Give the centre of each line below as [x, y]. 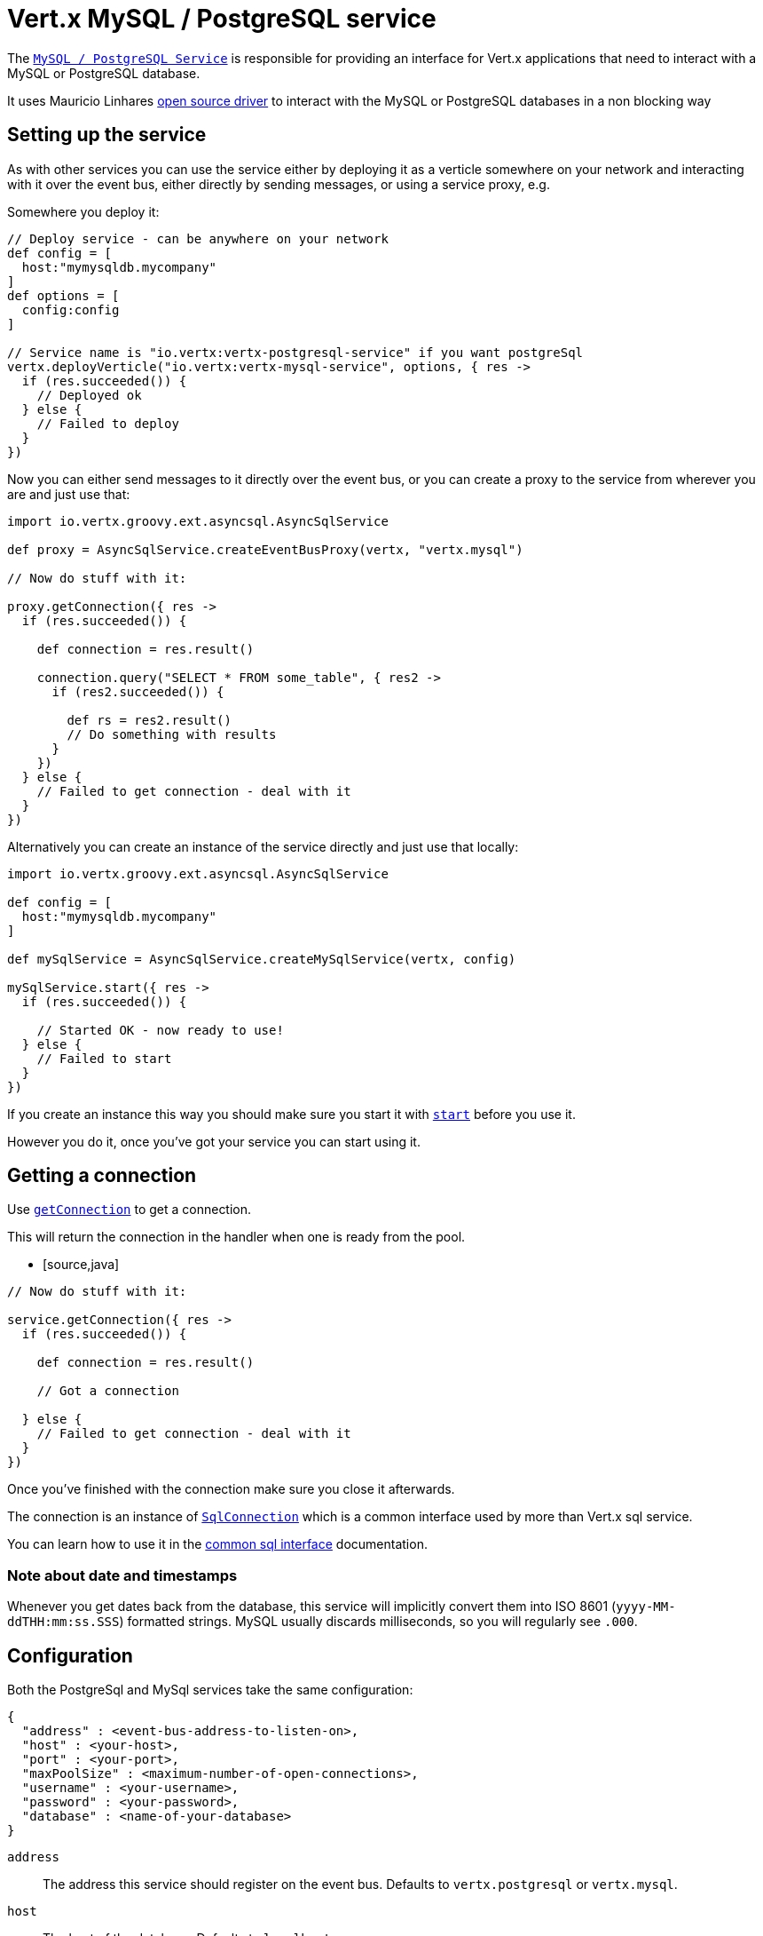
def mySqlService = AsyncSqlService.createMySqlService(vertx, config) [262, 959]
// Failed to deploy [108, 423]
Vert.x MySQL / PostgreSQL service [222, 19]
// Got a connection [108, 1391]
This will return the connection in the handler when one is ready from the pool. [236, 1237]
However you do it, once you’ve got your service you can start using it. [214, 1141]
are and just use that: [69, 494]
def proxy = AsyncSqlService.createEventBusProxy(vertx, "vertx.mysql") [265, 549]
